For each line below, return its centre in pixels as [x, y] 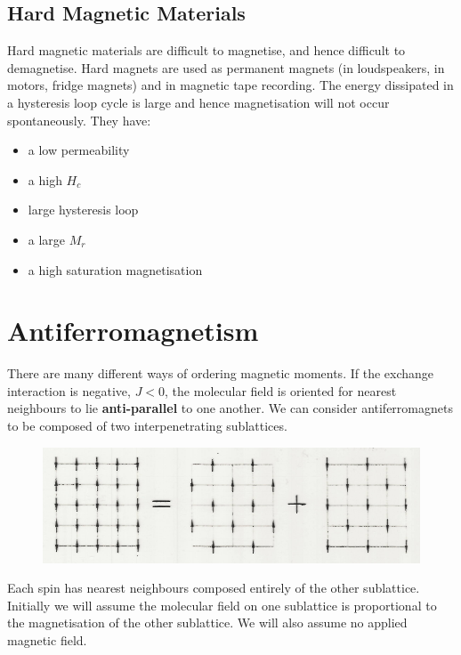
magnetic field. [47, 640]
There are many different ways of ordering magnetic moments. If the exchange [221, 373]
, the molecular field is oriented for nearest [281, 390]
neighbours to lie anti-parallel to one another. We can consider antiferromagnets [230, 408]
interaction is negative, [69, 390]
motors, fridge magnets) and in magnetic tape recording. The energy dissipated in [230, 85]
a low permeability [79, 150]
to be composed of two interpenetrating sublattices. [147, 426]
